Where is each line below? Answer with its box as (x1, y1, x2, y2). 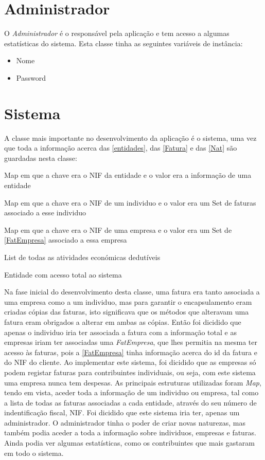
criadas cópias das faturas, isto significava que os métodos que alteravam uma (4, 306, 249, 317)
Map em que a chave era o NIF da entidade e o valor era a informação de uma (4, 170, 252, 180)
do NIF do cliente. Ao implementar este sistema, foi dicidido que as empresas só (4, 357, 256, 367)
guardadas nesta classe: (4, 152, 77, 163)
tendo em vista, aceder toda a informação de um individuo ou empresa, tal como (4, 387, 259, 398)
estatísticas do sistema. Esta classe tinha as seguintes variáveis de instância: (4, 38, 243, 48)
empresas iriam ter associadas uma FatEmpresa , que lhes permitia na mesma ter (4, 337, 257, 347)
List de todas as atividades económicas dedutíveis (4, 251, 161, 262)
